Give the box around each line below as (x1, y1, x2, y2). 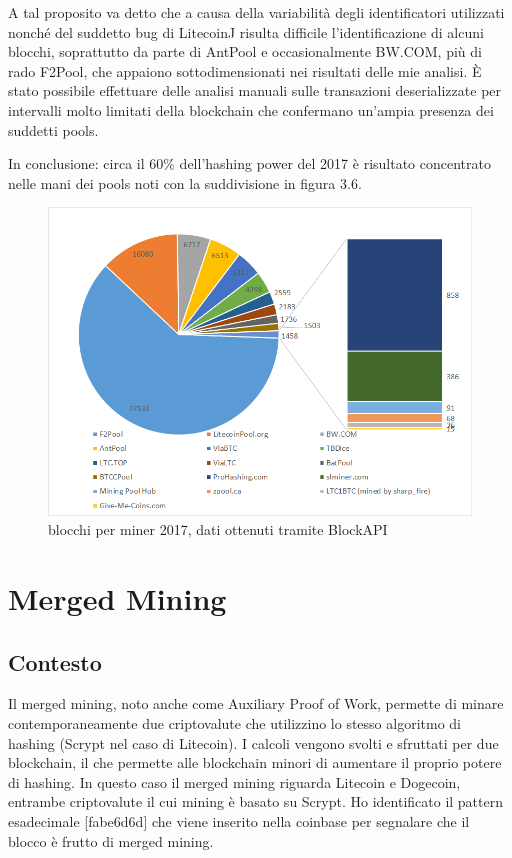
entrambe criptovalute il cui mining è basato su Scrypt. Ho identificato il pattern (8, 791, 503, 812)
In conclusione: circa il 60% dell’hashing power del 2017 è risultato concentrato (8, 153, 491, 174)
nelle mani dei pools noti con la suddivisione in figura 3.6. (8, 172, 362, 193)
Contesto (8, 646, 102, 677)
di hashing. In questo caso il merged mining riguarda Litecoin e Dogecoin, (8, 771, 461, 792)
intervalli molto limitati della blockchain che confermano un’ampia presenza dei (8, 99, 494, 120)
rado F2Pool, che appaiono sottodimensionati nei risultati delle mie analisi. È (8, 60, 482, 81)
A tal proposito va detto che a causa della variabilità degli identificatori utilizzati (8, 2, 505, 22)
